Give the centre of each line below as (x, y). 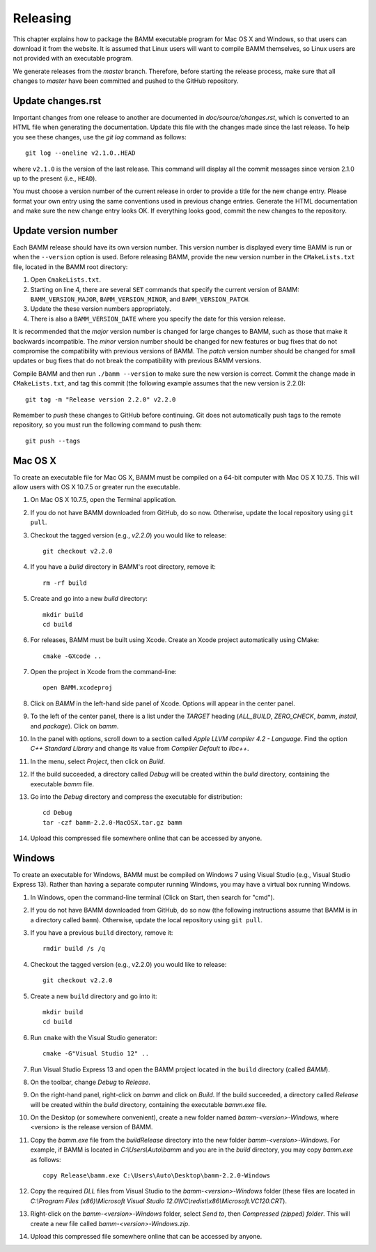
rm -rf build (65, 583)
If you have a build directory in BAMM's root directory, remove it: (123, 567)
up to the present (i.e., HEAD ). (55, 178)
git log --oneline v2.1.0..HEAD (80, 153)
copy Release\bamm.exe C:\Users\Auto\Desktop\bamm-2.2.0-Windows (157, 1176)
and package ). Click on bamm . (75, 726)
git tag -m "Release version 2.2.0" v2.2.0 (101, 399)
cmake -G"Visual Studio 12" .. (96, 1054)
